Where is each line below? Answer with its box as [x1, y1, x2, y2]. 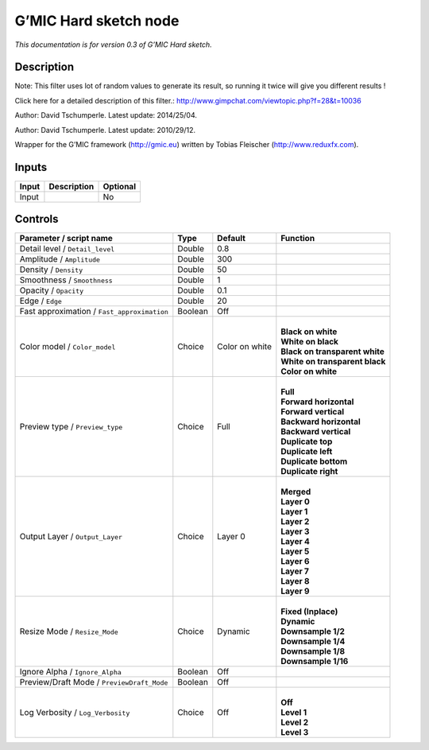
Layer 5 [280, 546, 310, 557]
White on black [280, 336, 339, 348]
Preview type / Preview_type [19, 422, 123, 433]
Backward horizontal [280, 416, 361, 427]
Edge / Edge [19, 295, 63, 306]
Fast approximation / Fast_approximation [19, 306, 168, 317]
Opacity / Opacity [19, 285, 84, 296]
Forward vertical [280, 406, 345, 418]
